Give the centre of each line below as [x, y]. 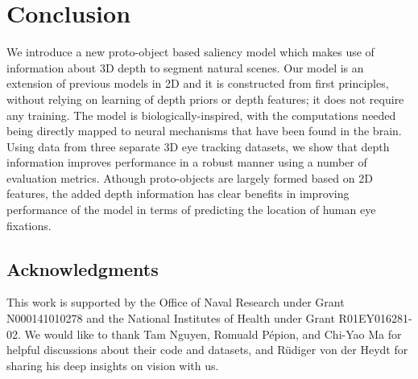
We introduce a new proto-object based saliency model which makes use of [190, 52]
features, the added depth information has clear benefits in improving [178, 194]
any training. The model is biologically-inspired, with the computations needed [201, 115]
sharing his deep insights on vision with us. [113, 365]
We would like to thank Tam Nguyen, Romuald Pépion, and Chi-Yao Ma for [213, 334]
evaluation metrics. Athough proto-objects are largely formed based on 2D [190, 177]
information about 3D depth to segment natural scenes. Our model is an [185, 67]
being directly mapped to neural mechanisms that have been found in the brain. [204, 131]
